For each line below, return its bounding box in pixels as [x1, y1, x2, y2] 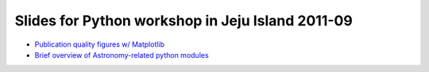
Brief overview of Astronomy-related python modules [34, 50, 210, 59]
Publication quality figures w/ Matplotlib [34, 40, 165, 49]
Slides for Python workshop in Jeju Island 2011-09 [14, 12, 353, 29]
